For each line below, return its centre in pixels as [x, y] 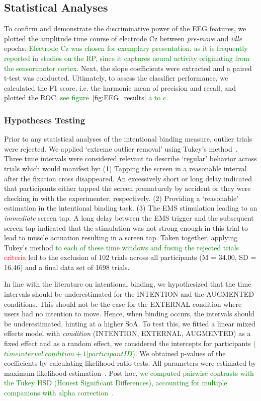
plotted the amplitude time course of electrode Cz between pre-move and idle [123, 38]
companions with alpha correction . [59, 393]
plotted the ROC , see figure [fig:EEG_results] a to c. [86, 97]
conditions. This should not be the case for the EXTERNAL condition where [123, 304]
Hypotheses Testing [45, 120]
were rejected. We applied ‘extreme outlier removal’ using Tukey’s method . [121, 148]
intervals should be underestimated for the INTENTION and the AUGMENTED [129, 294]
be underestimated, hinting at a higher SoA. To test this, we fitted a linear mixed [130, 323]
